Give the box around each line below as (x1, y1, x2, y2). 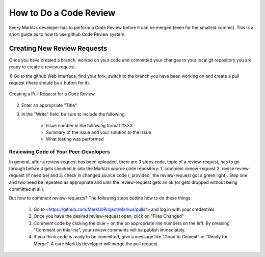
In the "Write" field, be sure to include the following (21, 111, 125, 117)
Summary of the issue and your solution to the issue (46, 129, 152, 135)
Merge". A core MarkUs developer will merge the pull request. (33, 241, 159, 247)
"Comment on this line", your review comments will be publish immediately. (33, 227, 186, 233)
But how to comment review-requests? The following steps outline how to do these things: (9, 195, 192, 201)
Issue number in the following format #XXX (46, 122, 133, 128)
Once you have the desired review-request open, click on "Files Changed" (33, 213, 184, 219)
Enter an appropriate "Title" (21, 102, 77, 108)
